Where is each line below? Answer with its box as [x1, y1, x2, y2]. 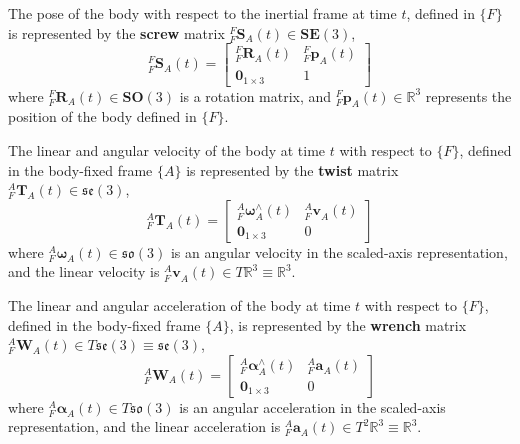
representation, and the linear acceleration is [8, 416, 281, 437]
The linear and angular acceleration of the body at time [8, 294, 351, 315]
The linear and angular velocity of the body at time [8, 139, 326, 160]
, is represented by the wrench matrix [229, 314, 467, 335]
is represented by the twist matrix [186, 159, 399, 180]
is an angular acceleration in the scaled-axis [179, 396, 446, 417]
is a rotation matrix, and [179, 85, 332, 106]
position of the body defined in [8, 106, 197, 127]
